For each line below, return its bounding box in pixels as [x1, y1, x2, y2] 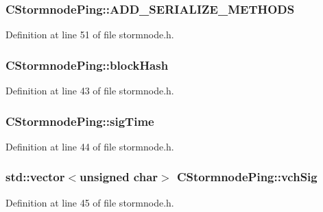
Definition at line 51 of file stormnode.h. [5, 27, 174, 42]
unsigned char [80, 168, 158, 185]
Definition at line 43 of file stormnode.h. [5, 83, 174, 98]
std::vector [5, 168, 65, 185]
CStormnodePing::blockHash [5, 56, 169, 73]
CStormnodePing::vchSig [176, 168, 318, 185]
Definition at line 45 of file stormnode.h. [5, 195, 174, 209]
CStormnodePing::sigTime [5, 112, 154, 129]
